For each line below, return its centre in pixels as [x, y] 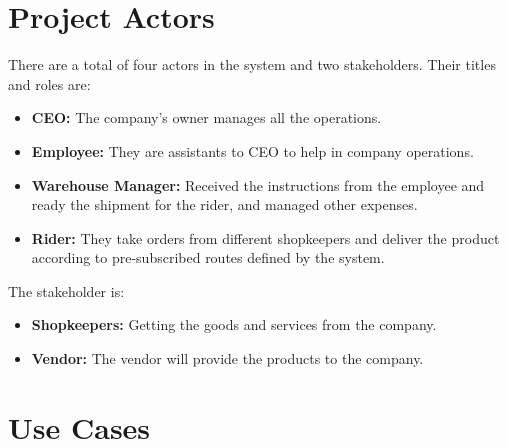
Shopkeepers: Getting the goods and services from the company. [234, 324]
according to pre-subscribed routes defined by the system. [208, 257]
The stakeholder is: [66, 290]
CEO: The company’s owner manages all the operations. [206, 117]
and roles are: [49, 83]
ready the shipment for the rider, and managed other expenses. [224, 204]
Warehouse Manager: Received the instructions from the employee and [258, 184]
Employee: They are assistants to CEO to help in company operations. [252, 150]
